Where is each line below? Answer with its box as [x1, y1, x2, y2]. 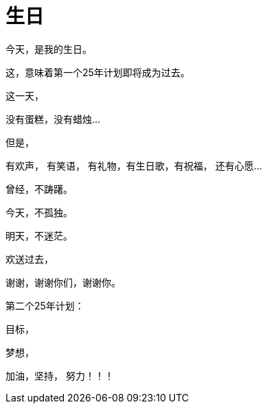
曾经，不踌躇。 [5, 183, 73, 195]
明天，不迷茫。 [5, 229, 73, 242]
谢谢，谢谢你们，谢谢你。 [5, 276, 121, 288]
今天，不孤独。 [5, 206, 73, 218]
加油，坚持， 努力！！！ [5, 369, 114, 382]
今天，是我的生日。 [5, 43, 92, 55]
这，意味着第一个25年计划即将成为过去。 [5, 66, 190, 78]
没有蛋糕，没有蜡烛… [5, 113, 101, 125]
